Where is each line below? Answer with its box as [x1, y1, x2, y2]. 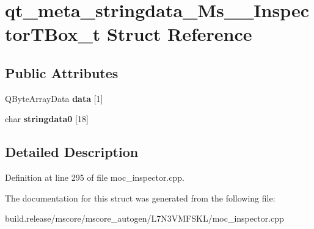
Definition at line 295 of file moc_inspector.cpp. [5, 171, 184, 184]
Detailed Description [5, 142, 139, 161]
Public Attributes [5, 63, 119, 82]
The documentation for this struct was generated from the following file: [5, 191, 276, 204]
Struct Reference [106, 21, 252, 46]
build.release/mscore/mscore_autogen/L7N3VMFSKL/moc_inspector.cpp [5, 212, 284, 225]
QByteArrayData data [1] [5, 92, 103, 104]
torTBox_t [5, 21, 101, 46]
